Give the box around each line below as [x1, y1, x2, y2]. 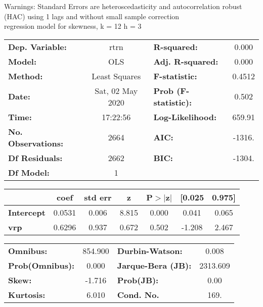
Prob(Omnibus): [8, 259, 75, 271]
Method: [8, 70, 43, 82]
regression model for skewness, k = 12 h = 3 [4, 21, 142, 31]
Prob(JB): [117, 274, 159, 286]
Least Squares [92, 70, 141, 82]
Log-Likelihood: [153, 111, 217, 123]
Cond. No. [117, 288, 159, 300]
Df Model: [8, 166, 50, 178]
